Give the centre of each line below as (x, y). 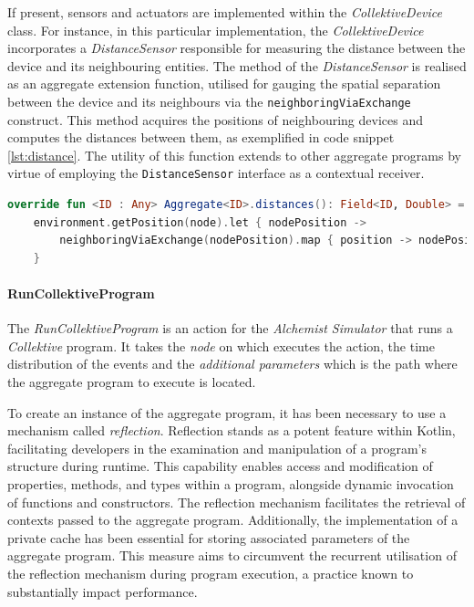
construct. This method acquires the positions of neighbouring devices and (215, 119)
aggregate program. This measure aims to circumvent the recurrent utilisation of (232, 555)
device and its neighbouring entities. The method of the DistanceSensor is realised (237, 65)
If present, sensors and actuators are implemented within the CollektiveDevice (225, 12)
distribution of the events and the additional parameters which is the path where (232, 364)
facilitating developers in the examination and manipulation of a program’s (217, 448)
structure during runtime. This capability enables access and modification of (220, 466)
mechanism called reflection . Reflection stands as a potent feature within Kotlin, (232, 430)
